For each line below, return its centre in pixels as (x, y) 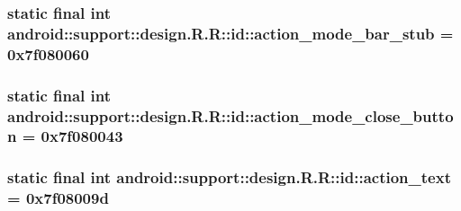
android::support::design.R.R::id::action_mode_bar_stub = (230, 33)
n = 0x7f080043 (65, 136)
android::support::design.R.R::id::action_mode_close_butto (230, 115)
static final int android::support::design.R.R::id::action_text (229, 177)
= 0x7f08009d (58, 198)
